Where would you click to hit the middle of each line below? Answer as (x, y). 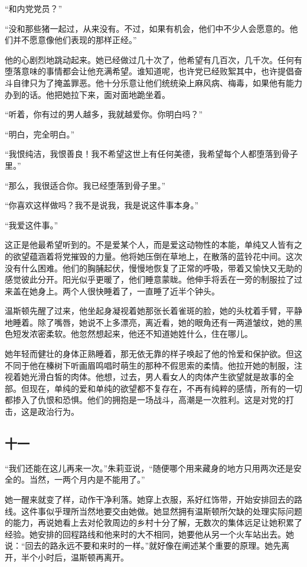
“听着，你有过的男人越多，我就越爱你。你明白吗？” (104, 114)
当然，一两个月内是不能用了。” (87, 479)
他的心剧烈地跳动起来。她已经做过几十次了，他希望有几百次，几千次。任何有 (153, 59)
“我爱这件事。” (32, 224)
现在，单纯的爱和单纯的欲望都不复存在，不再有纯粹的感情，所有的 (157, 388)
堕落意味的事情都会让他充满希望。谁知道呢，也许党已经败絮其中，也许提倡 (149, 71)
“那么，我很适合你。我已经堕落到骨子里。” (85, 185)
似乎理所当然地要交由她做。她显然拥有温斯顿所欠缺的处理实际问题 (174, 511)
